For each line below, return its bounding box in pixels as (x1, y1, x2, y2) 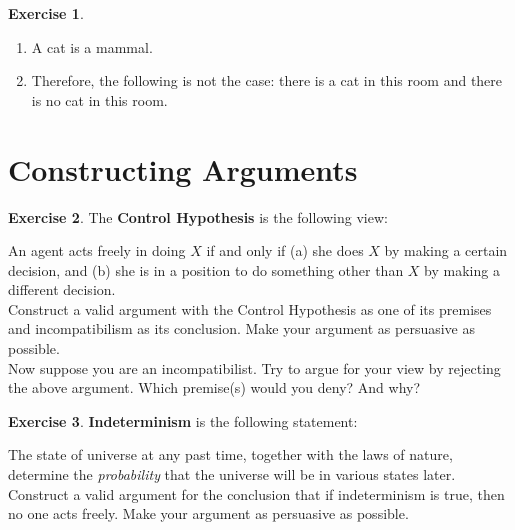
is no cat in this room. (31, 89, 168, 110)
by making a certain (384, 240, 508, 261)
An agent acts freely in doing (8, 240, 186, 261)
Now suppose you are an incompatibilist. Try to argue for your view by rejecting (8, 357, 501, 378)
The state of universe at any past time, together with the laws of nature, (8, 444, 453, 465)
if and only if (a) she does (206, 240, 364, 261)
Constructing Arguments (8, 148, 358, 189)
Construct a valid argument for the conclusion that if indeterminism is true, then (8, 483, 505, 504)
